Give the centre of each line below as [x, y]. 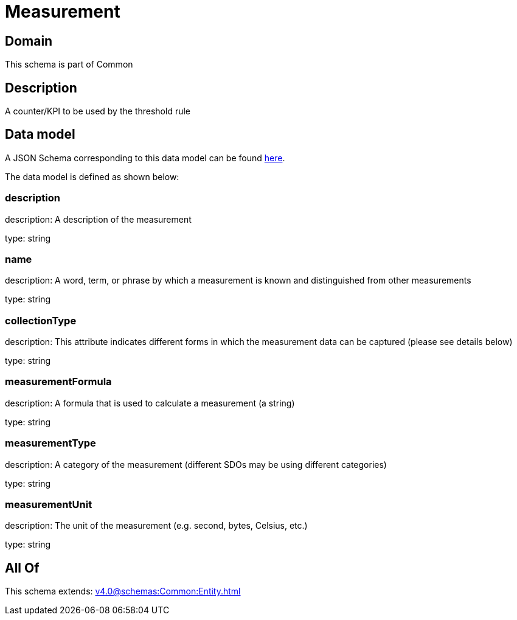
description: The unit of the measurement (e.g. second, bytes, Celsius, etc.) [156, 526]
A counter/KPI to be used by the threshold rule [98, 111]
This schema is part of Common [69, 64]
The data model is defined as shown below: [92, 176]
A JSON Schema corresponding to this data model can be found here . [145, 158]
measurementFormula [58, 382]
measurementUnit [49, 504]
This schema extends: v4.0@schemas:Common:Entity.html [123, 591]
